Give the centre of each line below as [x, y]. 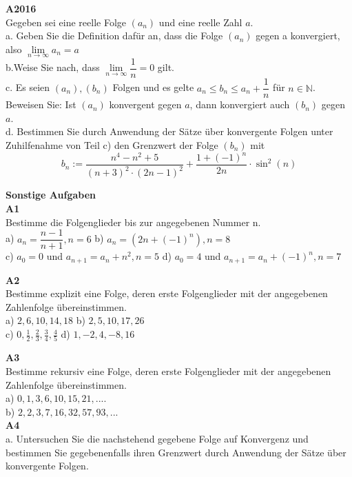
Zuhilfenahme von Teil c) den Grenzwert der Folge [112, 144]
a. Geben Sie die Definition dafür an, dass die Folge [114, 35]
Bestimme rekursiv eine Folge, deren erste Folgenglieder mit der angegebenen [168, 371]
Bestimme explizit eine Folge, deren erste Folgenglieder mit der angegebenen [167, 293]
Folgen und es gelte [153, 87]
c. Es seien [28, 87]
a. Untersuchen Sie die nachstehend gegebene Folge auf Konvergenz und [157, 438]
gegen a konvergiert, [298, 35]
